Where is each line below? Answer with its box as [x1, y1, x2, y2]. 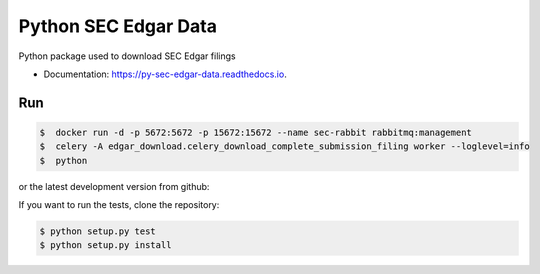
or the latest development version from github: [18, 180, 210, 192]
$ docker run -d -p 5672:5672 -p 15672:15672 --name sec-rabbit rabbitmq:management [39, 126, 472, 138]
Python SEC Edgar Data [18, 15, 217, 37]
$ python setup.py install [39, 240, 172, 251]
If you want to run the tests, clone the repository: [18, 199, 220, 211]
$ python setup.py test [39, 226, 157, 237]
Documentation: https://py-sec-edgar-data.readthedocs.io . [43, 68, 287, 80]
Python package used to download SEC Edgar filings [18, 50, 236, 62]
